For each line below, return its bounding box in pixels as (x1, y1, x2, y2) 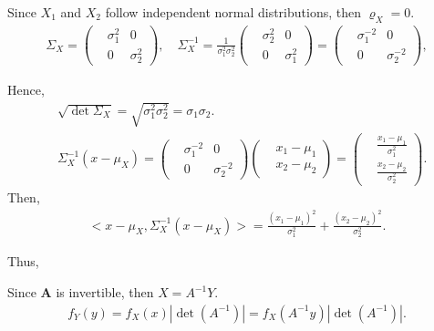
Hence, (7, 80, 45, 99)
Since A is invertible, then (7, 283, 154, 301)
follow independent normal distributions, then (105, 3, 361, 21)
